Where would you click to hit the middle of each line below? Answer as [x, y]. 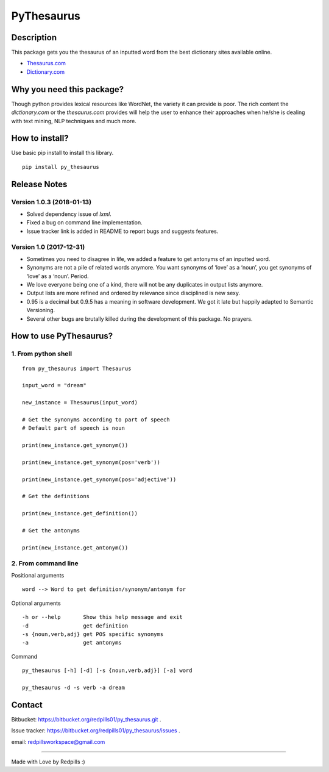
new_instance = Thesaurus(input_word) [80, 403]
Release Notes [39, 184]
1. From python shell [42, 354]
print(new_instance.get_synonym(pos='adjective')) [99, 479]
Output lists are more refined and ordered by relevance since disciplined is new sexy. [133, 293]
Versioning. [41, 310]
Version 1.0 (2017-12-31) [48, 247]
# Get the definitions [56, 496]
